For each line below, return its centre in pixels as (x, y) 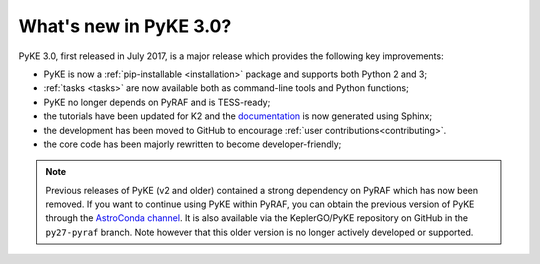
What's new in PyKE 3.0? (125, 26)
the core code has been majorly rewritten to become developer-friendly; (192, 144)
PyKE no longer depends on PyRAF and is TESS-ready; (157, 102)
